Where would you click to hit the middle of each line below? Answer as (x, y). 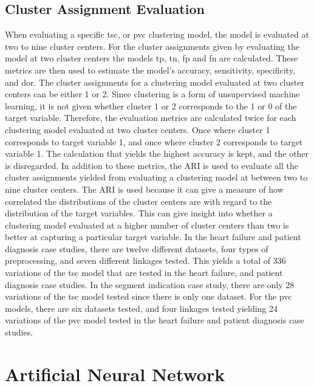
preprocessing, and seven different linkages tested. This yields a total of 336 (145, 260)
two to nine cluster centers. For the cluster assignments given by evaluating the (152, 46)
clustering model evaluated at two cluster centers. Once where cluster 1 (138, 129)
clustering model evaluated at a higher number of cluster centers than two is (147, 225)
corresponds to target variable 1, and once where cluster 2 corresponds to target (154, 141)
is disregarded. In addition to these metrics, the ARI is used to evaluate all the (152, 165)
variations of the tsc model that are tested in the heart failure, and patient (144, 273)
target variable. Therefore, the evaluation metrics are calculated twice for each (151, 118)
